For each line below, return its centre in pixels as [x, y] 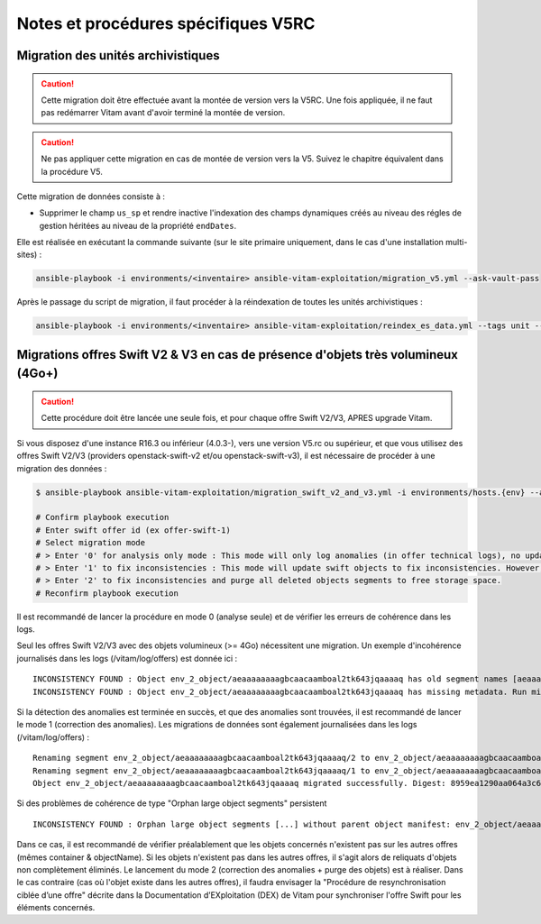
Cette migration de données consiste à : [91, 196]
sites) [27, 255]
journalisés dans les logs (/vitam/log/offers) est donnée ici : [127, 658]
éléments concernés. [56, 908]
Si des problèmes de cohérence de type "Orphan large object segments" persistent [172, 803]
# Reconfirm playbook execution [107, 593]
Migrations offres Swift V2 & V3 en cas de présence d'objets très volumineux [238, 355]
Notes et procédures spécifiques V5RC [166, 23]
